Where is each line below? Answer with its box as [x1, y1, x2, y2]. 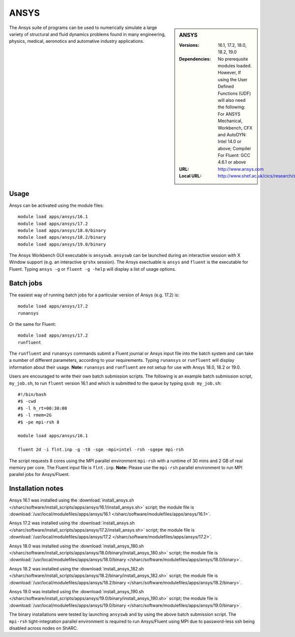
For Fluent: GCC [218, 153, 251, 159]
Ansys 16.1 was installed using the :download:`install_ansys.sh [9, 497, 134, 503]
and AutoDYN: [218, 131, 247, 137]
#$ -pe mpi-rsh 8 [18, 419, 59, 425]
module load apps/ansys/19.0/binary [18, 241, 106, 247]
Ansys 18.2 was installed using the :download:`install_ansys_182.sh [9, 566, 144, 572]
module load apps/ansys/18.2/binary [18, 234, 106, 240]
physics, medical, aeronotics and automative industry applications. [9, 38, 145, 44]
